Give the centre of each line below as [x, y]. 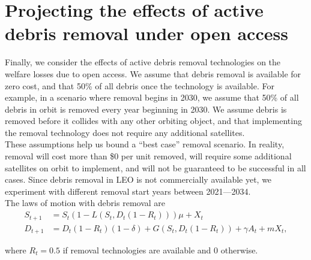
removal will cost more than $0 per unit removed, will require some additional [148, 156]
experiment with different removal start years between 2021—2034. [128, 191]
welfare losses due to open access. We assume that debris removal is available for [153, 73]
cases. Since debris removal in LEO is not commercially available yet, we [138, 179]
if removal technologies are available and [137, 250]
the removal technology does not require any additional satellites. [125, 132]
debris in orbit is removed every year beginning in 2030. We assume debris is [146, 109]
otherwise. [239, 250]
